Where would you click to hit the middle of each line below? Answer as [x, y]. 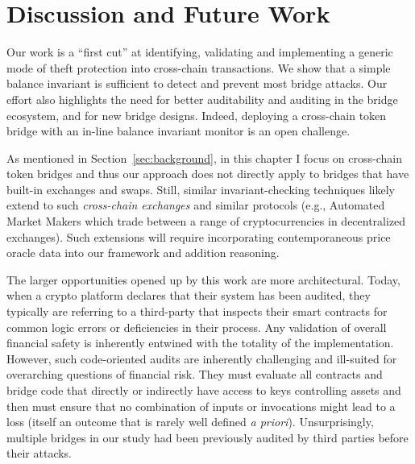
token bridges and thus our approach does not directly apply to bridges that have [208, 174]
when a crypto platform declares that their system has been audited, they [189, 295]
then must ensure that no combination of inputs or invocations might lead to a [201, 406]
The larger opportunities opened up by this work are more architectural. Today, [203, 279]
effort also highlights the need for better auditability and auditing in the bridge [202, 99]
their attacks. [39, 453]
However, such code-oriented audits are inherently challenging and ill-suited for [202, 358]
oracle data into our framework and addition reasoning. [143, 253]
